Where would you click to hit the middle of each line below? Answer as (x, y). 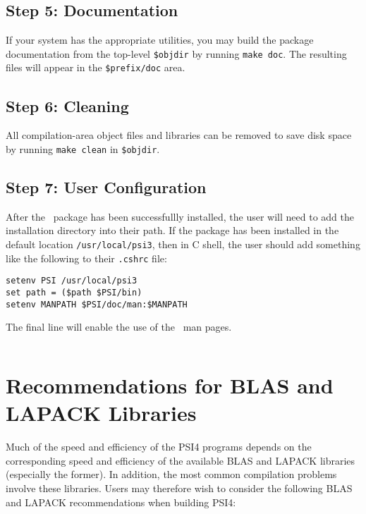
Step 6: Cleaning (67, 105)
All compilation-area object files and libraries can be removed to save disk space (179, 135)
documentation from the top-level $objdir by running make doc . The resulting (176, 53)
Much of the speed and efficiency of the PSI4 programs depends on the (159, 447)
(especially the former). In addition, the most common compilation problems (171, 474)
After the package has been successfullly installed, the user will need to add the (180, 216)
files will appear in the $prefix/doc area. (96, 67)
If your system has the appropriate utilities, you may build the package (160, 40)
